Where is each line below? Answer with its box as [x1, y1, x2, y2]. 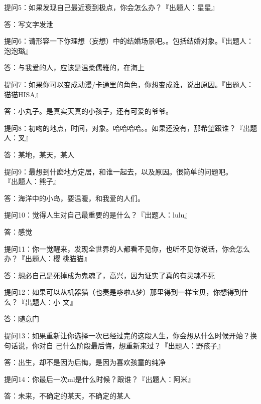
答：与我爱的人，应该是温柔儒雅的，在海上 [4, 62, 145, 73]
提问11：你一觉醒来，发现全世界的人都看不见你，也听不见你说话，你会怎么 [4, 243, 250, 254]
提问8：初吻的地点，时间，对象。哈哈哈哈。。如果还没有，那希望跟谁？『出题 [4, 122, 257, 133]
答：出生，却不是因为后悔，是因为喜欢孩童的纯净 [4, 357, 166, 367]
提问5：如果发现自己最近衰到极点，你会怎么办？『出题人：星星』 [4, 2, 218, 12]
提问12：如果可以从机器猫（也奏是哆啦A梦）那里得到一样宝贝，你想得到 [4, 287, 241, 297]
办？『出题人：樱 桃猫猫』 [4, 253, 91, 264]
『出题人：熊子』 [4, 176, 60, 186]
